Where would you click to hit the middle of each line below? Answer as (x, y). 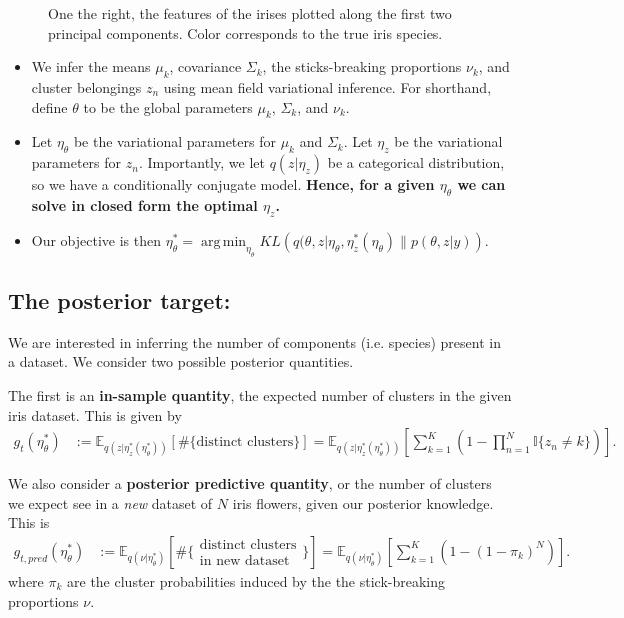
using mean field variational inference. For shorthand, (327, 86)
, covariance (205, 66)
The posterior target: (119, 299)
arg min (223, 241)
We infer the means (91, 66)
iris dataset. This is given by (95, 414)
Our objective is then (96, 239)
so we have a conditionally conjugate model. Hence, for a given (233, 184)
